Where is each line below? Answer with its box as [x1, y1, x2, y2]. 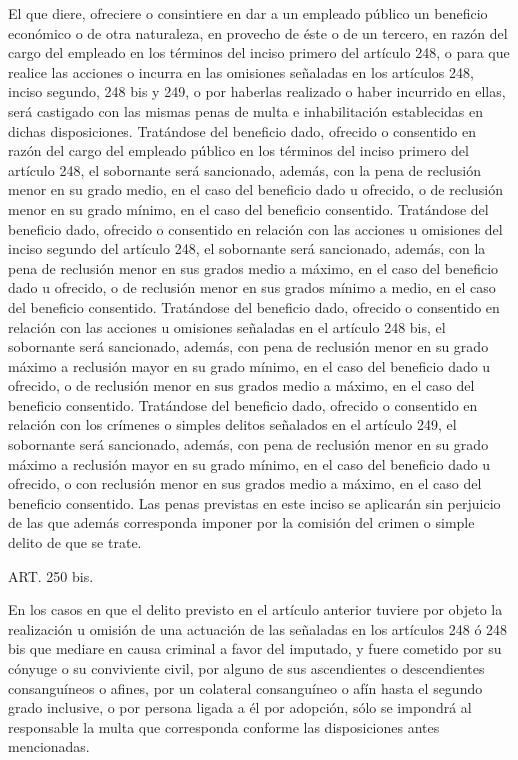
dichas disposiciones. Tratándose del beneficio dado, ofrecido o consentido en [8, 120, 476, 141]
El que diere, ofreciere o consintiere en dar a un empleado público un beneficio [8, 3, 488, 23]
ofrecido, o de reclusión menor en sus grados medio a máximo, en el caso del [8, 375, 475, 396]
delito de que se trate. [8, 532, 142, 553]
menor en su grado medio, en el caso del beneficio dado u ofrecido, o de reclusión [8, 179, 504, 200]
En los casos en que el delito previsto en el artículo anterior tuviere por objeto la [8, 599, 503, 620]
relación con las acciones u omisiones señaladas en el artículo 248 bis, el [8, 316, 446, 337]
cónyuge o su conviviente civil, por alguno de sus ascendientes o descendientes [8, 658, 485, 678]
